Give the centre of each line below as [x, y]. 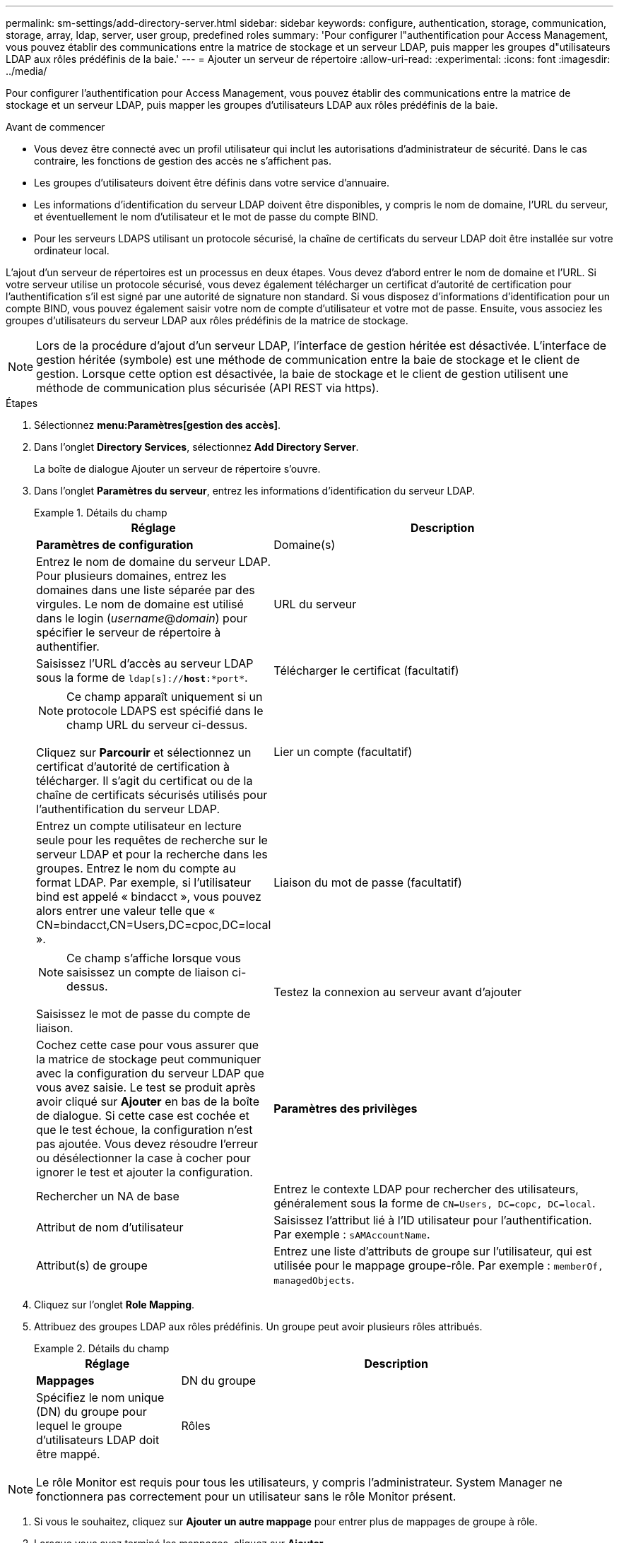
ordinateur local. [72, 250]
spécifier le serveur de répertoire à [129, 632]
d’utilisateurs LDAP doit [98, 1440]
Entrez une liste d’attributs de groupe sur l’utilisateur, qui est [433, 1251]
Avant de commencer [55, 127]
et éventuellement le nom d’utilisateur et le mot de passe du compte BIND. [206, 217]
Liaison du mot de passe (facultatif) [368, 882]
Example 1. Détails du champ [101, 513]
